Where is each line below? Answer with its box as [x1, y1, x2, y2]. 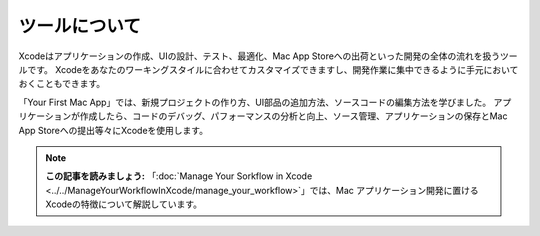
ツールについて [18, 15, 142, 37]
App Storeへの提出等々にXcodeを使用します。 [18, 124, 209, 136]
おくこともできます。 [18, 78, 106, 90]
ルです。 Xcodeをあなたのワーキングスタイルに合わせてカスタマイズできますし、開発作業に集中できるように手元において [18, 63, 519, 75]
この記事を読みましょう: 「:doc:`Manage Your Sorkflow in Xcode [45, 170, 313, 182]
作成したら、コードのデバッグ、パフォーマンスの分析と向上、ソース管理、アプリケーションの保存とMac [79, 110, 508, 122]
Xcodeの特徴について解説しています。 [45, 198, 203, 210]
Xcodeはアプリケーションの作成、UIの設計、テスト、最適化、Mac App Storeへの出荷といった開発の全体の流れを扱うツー [18, 50, 519, 62]
